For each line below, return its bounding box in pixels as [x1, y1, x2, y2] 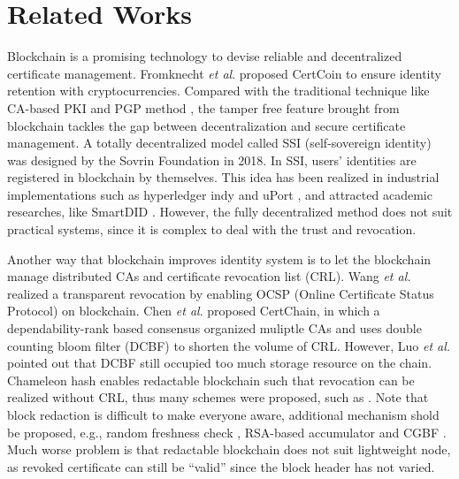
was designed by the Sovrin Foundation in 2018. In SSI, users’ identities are [7, 150, 417, 169]
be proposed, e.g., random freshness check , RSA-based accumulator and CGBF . [7, 422, 447, 441]
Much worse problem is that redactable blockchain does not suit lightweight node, [7, 440, 451, 459]
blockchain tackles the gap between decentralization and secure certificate [7, 116, 406, 134]
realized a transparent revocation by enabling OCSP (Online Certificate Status [7, 284, 434, 302]
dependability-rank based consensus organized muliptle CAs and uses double [7, 319, 422, 338]
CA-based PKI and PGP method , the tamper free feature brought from [7, 98, 400, 117]
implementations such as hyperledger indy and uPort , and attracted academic [7, 185, 432, 203]
